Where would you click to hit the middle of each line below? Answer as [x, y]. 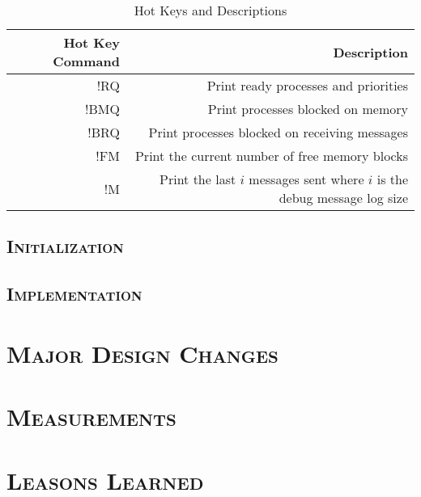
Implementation [74, 294]
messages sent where [306, 179]
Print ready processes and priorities [307, 85]
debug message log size [343, 198]
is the [392, 179]
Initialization [65, 246]
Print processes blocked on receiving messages [278, 132]
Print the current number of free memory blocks [271, 156]
